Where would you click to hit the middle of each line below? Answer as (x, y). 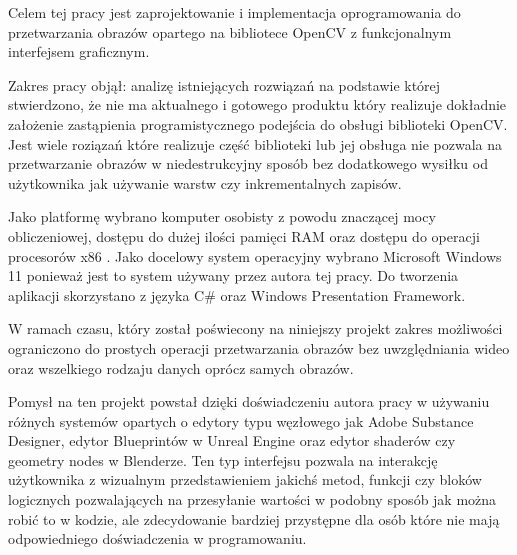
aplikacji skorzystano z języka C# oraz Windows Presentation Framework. (237, 294)
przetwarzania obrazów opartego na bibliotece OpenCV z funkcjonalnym (230, 31)
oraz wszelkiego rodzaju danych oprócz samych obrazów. (181, 367)
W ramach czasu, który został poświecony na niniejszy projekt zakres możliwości (255, 328)
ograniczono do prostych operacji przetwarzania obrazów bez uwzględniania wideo (259, 347)
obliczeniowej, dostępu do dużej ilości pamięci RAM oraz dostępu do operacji (244, 235)
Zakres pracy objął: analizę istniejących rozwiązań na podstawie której (224, 84)
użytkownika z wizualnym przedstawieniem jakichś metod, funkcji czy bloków (245, 479)
